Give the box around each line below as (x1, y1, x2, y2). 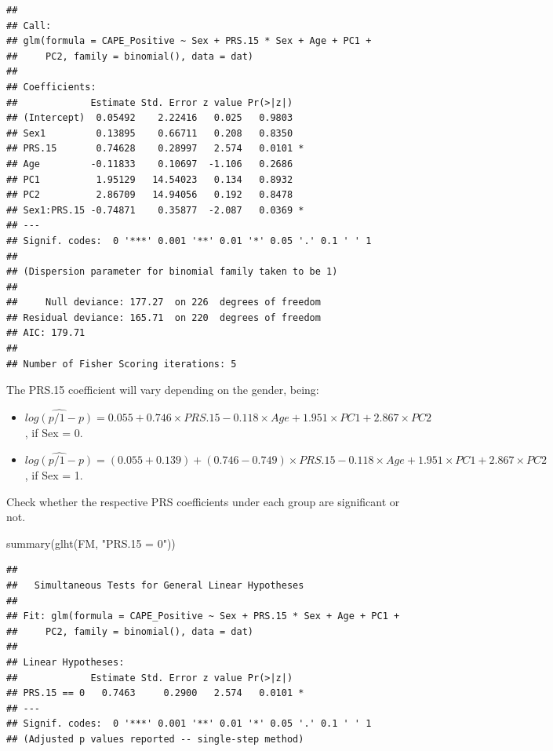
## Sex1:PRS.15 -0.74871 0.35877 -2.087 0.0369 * (6, 204, 304, 216)
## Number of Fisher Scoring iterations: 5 (6, 358, 237, 370)
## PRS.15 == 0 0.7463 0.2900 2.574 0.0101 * (6, 687, 304, 699)
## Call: (6, 20, 52, 31)
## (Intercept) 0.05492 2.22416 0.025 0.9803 (6, 112, 293, 124)
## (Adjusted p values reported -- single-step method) (6, 733, 304, 745)
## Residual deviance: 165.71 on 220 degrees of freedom (6, 312, 321, 323)
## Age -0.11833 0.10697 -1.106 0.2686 (6, 158, 293, 170)
